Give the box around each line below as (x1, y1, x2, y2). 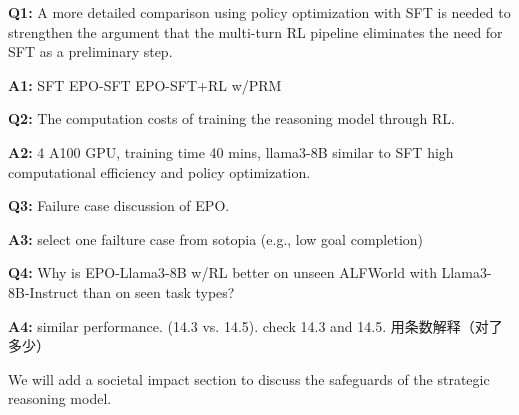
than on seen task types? (82, 281, 235, 302)
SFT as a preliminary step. (8, 41, 173, 62)
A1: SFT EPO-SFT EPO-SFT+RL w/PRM (8, 74, 282, 95)
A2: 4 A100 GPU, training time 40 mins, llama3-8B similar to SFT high (8, 141, 454, 162)
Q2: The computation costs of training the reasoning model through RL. (8, 108, 455, 129)
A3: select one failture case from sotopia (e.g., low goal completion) (8, 228, 424, 249)
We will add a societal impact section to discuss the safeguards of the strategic (8, 368, 490, 389)
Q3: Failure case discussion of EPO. (8, 195, 230, 216)
